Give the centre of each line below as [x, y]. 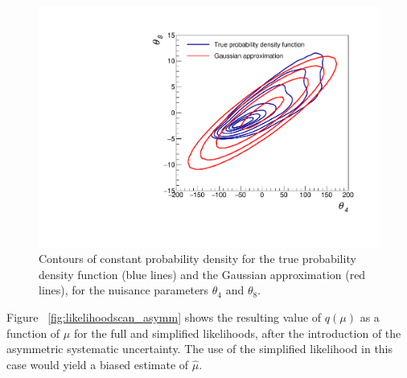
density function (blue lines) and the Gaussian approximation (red [202, 274]
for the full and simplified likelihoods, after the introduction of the [237, 333]
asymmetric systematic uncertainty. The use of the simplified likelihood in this [200, 349]
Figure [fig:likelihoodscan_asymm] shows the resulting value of [164, 317]
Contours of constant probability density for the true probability [197, 259]
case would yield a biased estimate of [98, 364]
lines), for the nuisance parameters [124, 290]
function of [33, 333]
